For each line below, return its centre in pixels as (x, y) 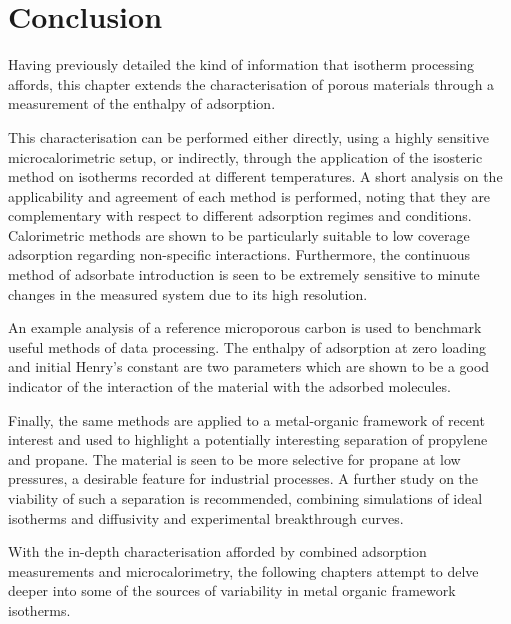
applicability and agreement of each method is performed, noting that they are (249, 195)
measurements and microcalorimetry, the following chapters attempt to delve (243, 570)
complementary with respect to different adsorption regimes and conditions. (240, 215)
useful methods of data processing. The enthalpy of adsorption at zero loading (247, 346)
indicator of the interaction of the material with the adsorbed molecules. (229, 386)
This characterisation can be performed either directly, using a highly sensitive (248, 136)
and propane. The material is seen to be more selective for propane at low (234, 458)
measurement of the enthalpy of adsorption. (142, 103)
